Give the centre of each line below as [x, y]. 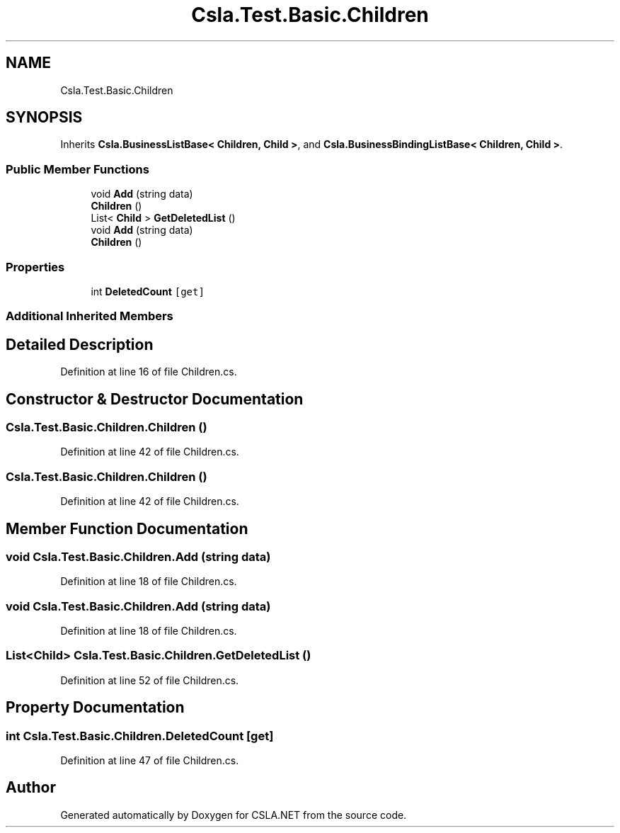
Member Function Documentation [127, 528]
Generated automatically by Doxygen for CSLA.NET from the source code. [234, 815]
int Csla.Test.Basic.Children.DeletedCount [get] [140, 736]
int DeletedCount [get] [148, 291]
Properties [35, 267]
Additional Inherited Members [90, 316]
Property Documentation [95, 708]
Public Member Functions [77, 169]
